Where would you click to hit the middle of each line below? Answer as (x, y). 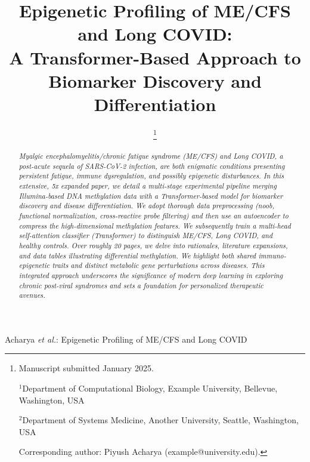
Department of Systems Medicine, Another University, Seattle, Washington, (160, 420)
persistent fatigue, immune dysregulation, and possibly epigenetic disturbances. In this (151, 176)
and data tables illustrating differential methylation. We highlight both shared (137, 255)
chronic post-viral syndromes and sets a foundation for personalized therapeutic (141, 285)
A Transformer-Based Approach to (155, 57)
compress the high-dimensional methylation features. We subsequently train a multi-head (155, 225)
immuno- (272, 255)
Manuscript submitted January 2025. (86, 368)
